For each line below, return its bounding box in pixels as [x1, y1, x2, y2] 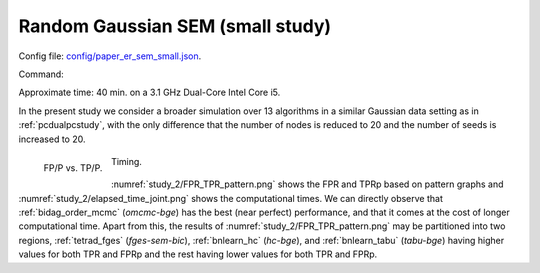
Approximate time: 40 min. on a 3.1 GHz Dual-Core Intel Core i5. [18, 86, 281, 99]
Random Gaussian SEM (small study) [18, 15, 332, 37]
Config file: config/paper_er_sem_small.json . [18, 50, 202, 62]
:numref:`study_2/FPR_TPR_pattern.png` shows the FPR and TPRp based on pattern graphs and [110, 178, 504, 190]
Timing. [110, 155, 142, 167]
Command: [18, 68, 64, 80]
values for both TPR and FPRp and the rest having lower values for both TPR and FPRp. [18, 248, 378, 260]
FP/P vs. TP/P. [43, 161, 103, 174]
